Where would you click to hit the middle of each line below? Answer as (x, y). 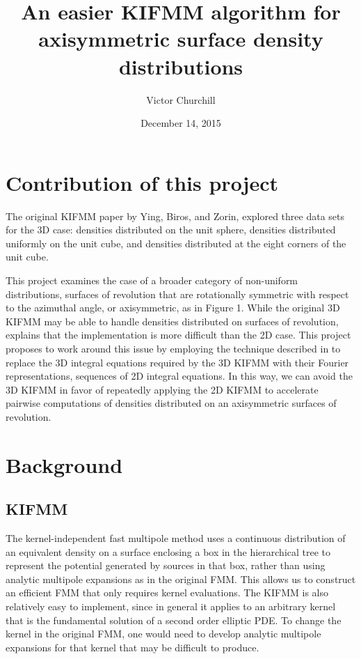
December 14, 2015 (181, 123)
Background (64, 464)
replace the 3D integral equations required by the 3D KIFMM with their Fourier (177, 362)
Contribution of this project (142, 182)
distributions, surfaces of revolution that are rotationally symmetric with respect (177, 294)
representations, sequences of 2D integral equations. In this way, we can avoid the (179, 376)
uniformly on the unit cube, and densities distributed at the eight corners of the (176, 243)
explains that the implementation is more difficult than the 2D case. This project (178, 335)
